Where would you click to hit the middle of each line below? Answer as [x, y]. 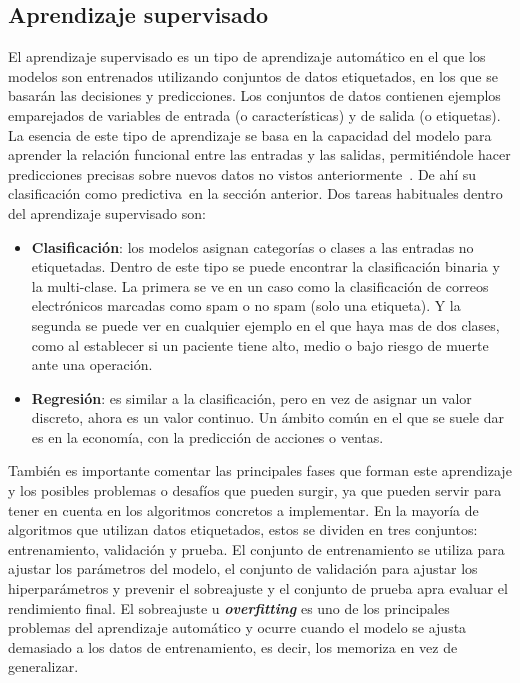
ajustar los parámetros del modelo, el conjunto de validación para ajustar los [243, 568]
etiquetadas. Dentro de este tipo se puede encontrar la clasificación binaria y [265, 266]
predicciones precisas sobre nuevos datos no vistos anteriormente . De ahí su [242, 173]
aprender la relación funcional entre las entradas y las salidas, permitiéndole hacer [259, 154]
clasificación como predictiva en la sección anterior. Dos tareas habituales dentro [255, 193]
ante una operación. [92, 364]
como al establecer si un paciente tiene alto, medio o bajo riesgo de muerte [260, 344]
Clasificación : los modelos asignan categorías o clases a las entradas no [252, 246]
